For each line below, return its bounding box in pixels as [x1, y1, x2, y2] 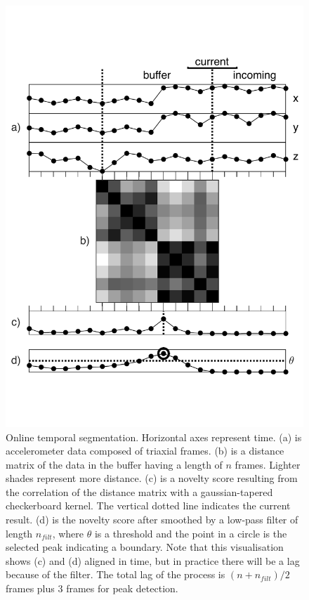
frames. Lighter [235, 457, 301, 471]
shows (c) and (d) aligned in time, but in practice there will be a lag [6, 553, 300, 568]
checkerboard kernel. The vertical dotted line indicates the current [6, 498, 291, 513]
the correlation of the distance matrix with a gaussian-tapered [6, 484, 273, 499]
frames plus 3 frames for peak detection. [6, 581, 178, 596]
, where [52, 526, 84, 540]
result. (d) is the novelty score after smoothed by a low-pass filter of [6, 512, 298, 527]
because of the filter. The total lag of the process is [6, 567, 225, 582]
